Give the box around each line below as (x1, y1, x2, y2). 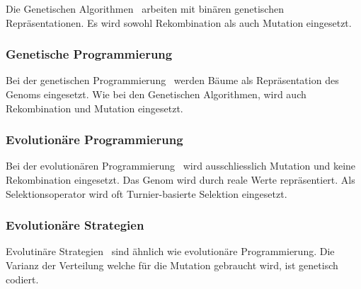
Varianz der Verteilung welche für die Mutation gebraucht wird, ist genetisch (6, 258, 338, 272)
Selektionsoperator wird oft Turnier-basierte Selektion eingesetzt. (6, 186, 287, 201)
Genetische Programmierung (6, 45, 173, 63)
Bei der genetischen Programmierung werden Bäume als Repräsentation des (6, 73, 339, 88)
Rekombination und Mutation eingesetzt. (6, 100, 183, 115)
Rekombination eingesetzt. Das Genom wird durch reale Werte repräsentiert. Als (6, 172, 355, 187)
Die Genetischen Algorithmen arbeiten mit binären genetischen (6, 1, 284, 16)
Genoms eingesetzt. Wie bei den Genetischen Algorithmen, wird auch (6, 87, 306, 101)
